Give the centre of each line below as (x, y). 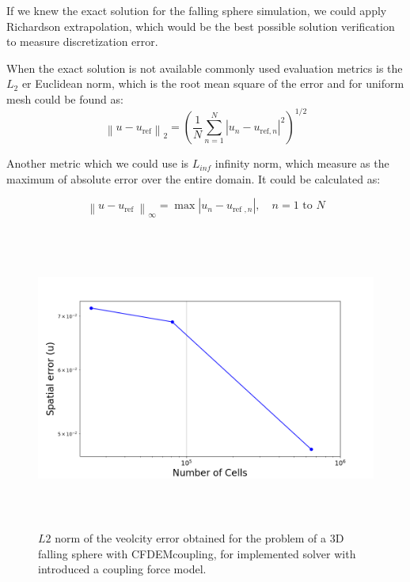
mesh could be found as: (65, 98)
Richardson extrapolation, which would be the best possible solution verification (201, 26)
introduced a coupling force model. (122, 569)
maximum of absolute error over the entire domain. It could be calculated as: (194, 178)
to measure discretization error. (82, 42)
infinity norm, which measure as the (302, 163)
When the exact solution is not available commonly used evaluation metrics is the (205, 68)
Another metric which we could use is (98, 163)
